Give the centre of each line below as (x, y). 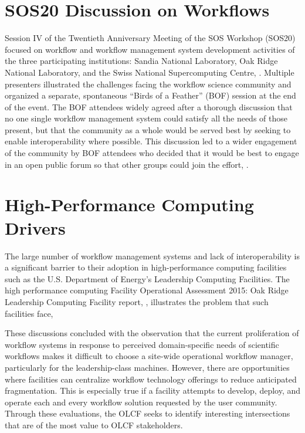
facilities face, (29, 313)
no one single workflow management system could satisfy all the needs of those (146, 118)
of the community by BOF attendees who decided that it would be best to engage (152, 153)
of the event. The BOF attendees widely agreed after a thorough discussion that (149, 106)
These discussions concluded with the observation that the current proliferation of (152, 333)
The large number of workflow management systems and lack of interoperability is (152, 256)
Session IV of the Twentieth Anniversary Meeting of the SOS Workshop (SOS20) (150, 38)
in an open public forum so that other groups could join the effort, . (127, 164)
